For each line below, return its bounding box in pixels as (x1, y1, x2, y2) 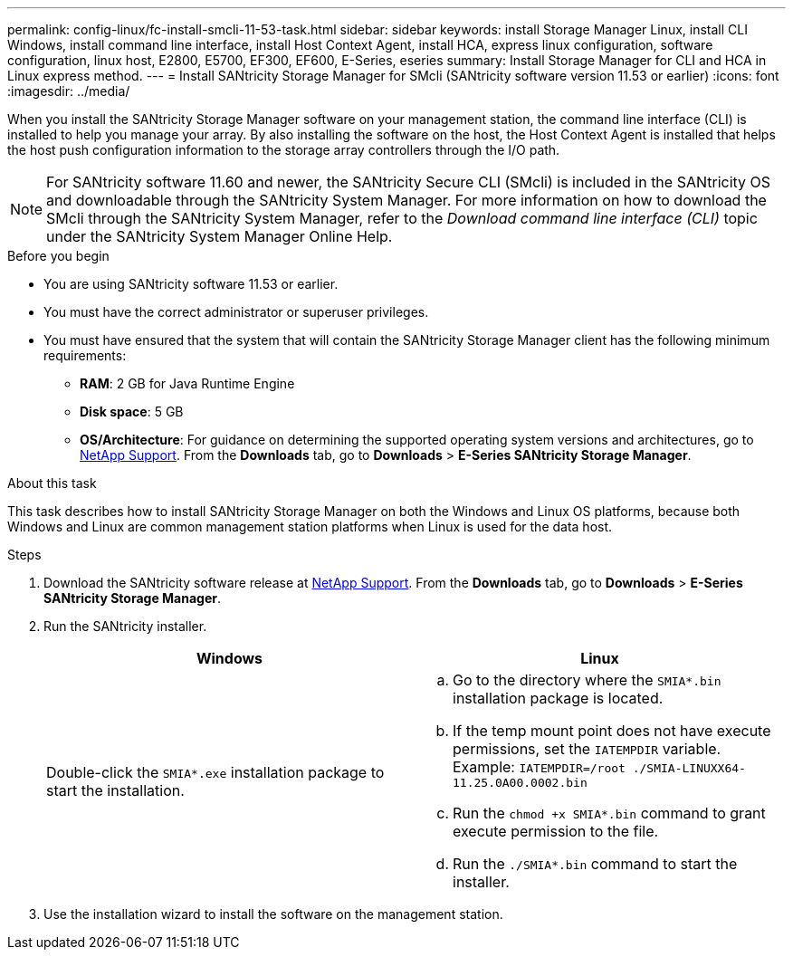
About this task (7, 475, 97, 491)
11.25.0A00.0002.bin (453, 776, 588, 790)
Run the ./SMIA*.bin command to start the (453, 855, 738, 873)
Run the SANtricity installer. (43, 618, 207, 634)
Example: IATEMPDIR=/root (453, 758, 626, 776)
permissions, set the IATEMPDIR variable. (453, 740, 721, 758)
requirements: (43, 348, 127, 363)
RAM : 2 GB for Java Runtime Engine (80, 376, 295, 391)
